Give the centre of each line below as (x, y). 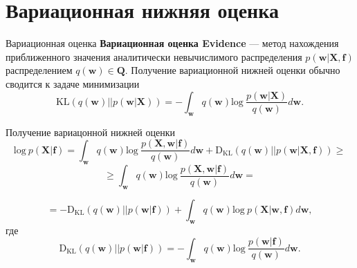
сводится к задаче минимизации (73, 83)
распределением (39, 70)
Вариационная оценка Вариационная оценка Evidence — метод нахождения (172, 43)
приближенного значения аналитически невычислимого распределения (154, 56)
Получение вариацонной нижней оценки (91, 132)
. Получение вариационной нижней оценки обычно (232, 70)
